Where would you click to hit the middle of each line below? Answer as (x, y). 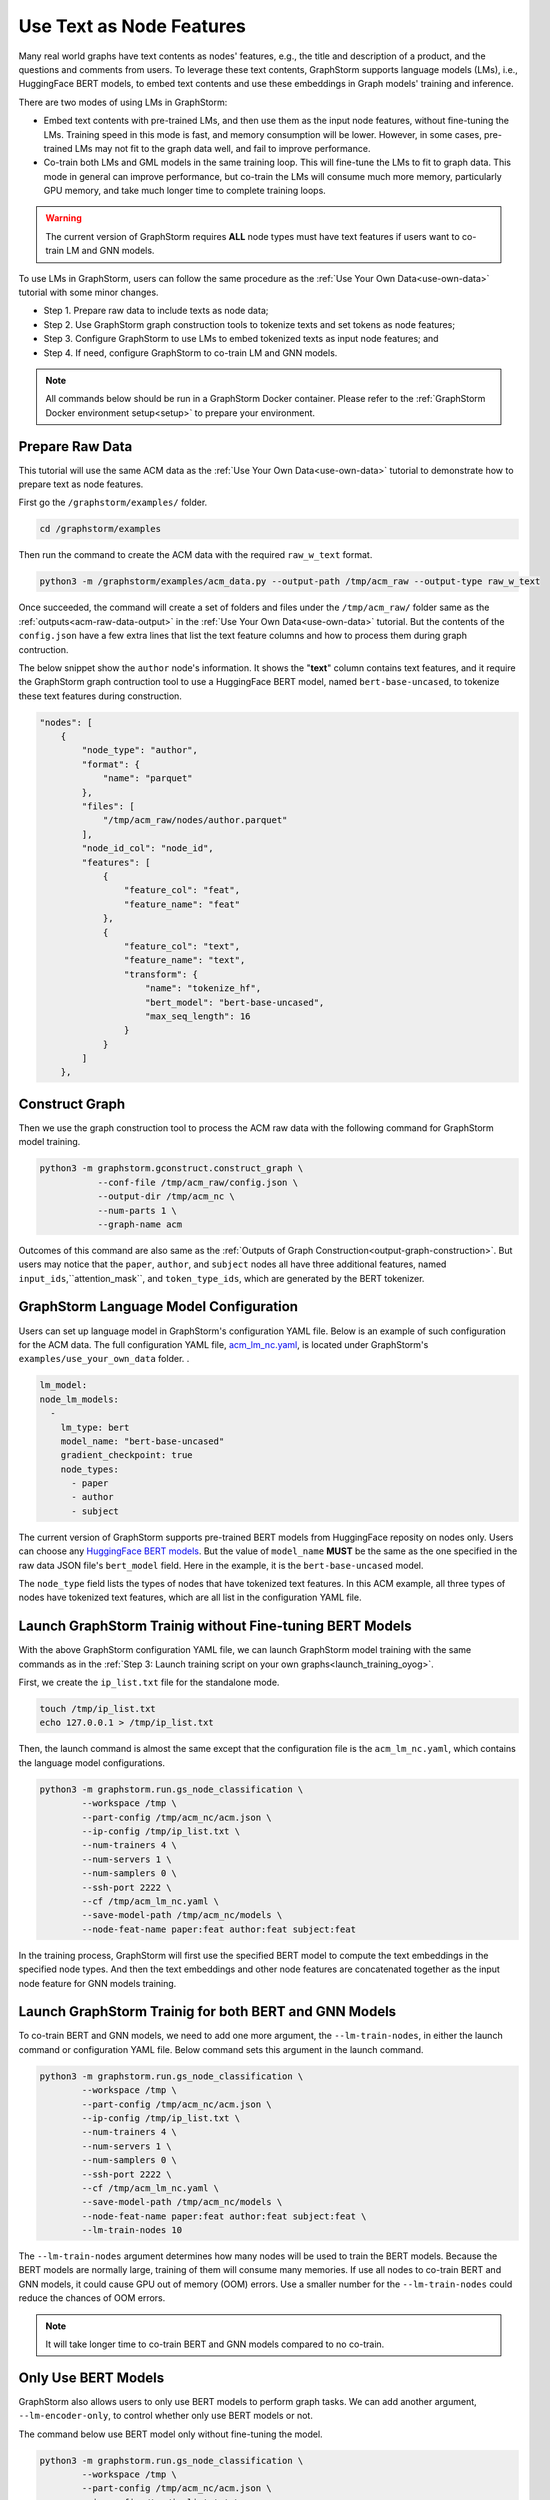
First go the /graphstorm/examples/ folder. (113, 502)
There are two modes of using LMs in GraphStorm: (123, 102)
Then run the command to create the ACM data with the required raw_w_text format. (195, 555)
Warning (63, 218)
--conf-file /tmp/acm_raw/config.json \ (198, 1182)
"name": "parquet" (148, 778)
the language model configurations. (91, 1762)
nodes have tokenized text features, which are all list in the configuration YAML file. (190, 1597)
